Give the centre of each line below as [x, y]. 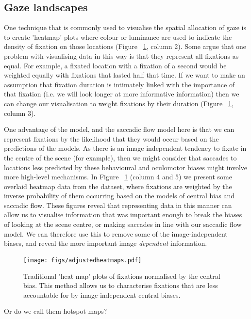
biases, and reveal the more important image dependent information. [106, 243]
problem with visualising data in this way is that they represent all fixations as [121, 56]
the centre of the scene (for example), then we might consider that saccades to [120, 157]
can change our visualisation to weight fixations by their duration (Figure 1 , [119, 103]
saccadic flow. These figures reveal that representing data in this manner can [118, 205]
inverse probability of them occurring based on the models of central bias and [119, 196]
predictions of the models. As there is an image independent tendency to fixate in [125, 148]
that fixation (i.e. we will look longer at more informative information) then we [122, 94]
